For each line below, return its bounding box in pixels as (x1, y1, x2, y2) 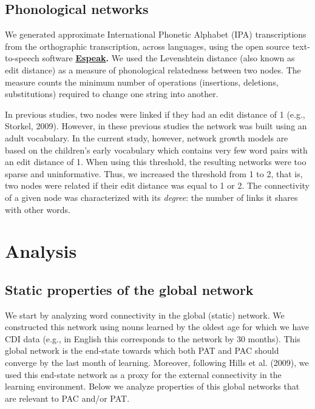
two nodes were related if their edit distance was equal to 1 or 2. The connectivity (5, 179, 310, 192)
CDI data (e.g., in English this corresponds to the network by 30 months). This (5, 332, 300, 345)
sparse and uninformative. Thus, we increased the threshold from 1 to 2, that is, (5, 167, 303, 180)
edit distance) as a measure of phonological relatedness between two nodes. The (5, 63, 301, 76)
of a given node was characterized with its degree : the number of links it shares (5, 191, 298, 203)
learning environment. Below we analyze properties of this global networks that (5, 380, 300, 393)
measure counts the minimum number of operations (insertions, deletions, (5, 75, 279, 88)
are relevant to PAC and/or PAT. (5, 391, 130, 404)
